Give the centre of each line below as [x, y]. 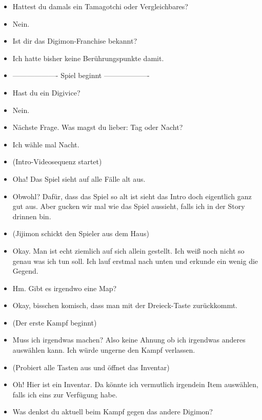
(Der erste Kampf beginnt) [55, 322]
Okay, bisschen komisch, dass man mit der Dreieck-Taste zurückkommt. [125, 305]
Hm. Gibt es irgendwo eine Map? [65, 288]
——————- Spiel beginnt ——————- [81, 75]
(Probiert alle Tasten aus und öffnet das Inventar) [91, 367]
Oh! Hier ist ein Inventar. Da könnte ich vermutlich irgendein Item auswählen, [136, 384]
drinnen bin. [32, 216]
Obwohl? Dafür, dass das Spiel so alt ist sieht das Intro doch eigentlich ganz [132, 196]
